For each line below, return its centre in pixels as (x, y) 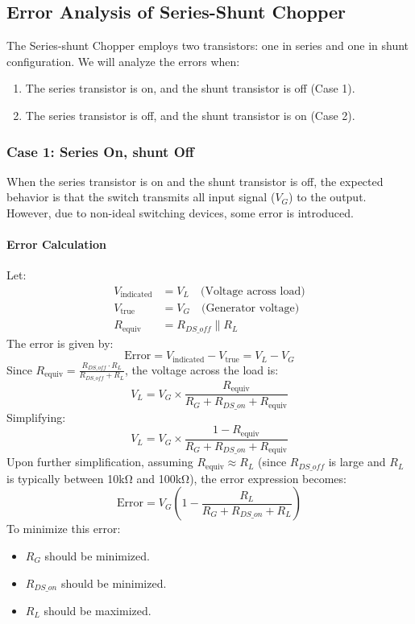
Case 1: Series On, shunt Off (100, 151)
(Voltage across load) (253, 291)
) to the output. (328, 197)
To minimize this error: (64, 529)
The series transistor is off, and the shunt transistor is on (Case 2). (190, 115)
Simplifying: (36, 417)
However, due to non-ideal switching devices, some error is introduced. (180, 212)
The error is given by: (60, 343)
